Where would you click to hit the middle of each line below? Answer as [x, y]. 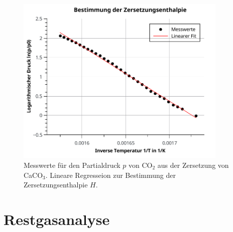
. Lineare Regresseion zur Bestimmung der [110, 175]
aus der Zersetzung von [193, 165]
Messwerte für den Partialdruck [72, 165]
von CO [141, 165]
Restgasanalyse [57, 219]
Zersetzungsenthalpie [56, 185]
